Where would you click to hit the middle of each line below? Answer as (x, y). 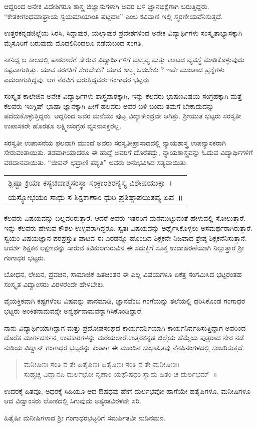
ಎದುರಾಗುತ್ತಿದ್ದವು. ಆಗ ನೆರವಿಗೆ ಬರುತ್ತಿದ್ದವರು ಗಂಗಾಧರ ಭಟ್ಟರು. (78, 79)
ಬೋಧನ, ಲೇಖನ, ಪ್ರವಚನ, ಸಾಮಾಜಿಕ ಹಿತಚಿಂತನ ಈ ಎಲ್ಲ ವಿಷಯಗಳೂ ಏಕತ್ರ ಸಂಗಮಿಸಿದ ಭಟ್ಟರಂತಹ (123, 274)
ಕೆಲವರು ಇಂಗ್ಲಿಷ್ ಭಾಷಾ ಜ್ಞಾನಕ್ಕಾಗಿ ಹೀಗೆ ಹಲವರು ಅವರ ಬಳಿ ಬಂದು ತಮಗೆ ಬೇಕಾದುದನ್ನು (109, 106)
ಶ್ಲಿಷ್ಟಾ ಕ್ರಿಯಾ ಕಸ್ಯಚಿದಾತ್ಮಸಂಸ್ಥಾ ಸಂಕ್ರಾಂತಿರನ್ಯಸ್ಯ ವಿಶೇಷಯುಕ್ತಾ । (90, 183)
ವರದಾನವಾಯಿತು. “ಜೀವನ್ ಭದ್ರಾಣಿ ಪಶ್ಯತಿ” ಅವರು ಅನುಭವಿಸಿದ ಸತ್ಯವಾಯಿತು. (96, 162)
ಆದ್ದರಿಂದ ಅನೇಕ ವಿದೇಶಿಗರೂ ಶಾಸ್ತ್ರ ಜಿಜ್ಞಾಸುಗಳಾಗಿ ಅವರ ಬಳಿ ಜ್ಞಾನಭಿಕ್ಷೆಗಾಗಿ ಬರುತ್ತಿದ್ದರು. (107, 6)
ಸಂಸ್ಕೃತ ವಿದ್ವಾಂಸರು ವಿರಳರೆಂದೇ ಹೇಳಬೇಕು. (55, 284)
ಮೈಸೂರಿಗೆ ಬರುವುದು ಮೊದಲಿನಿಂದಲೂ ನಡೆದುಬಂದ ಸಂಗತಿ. (74, 42)
